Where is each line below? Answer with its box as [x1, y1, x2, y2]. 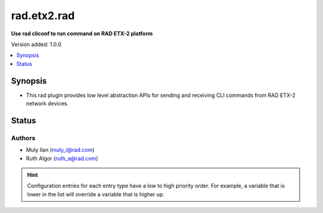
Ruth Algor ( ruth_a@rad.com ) [26, 154, 99, 162]
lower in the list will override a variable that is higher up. [27, 190, 164, 197]
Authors [11, 133, 36, 142]
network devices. [26, 100, 69, 107]
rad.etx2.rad [11, 9, 75, 22]
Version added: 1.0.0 [11, 41, 62, 48]
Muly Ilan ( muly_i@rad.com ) [26, 147, 95, 154]
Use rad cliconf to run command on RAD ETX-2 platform [11, 30, 153, 37]
